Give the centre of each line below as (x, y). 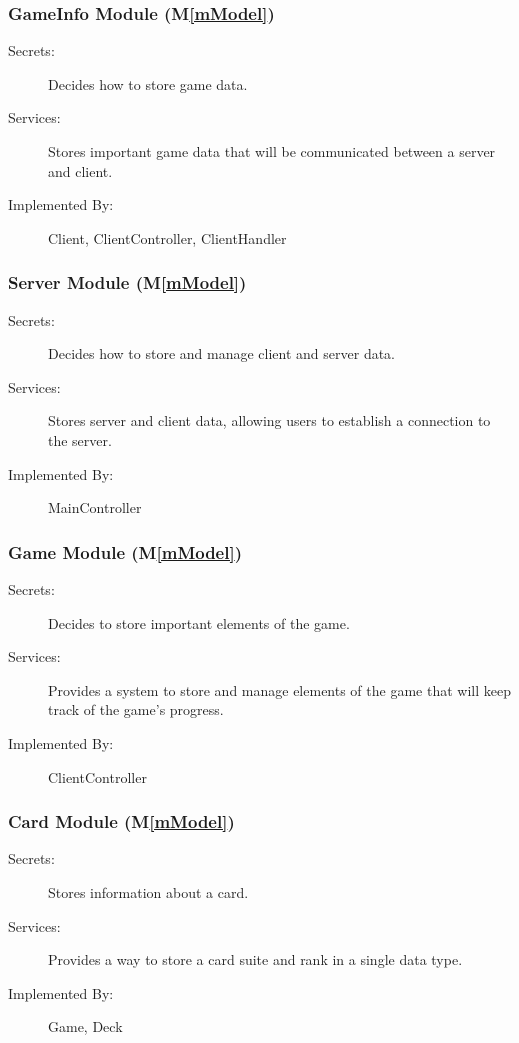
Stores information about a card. (148, 891)
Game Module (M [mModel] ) (125, 551)
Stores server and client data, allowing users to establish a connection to (269, 420)
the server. (80, 439)
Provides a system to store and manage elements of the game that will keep (279, 689)
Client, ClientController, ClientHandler (167, 237)
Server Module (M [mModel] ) (127, 282)
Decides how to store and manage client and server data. (222, 353)
